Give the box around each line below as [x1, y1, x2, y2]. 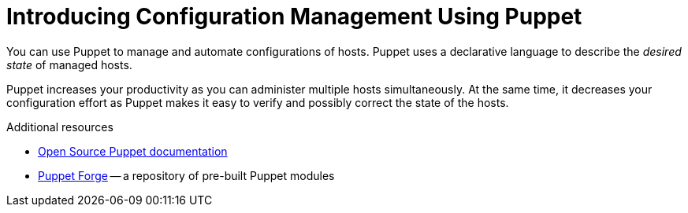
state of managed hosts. [6, 57, 132, 72]
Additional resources [6, 119, 113, 134]
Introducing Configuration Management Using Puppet [6, 3, 582, 30]
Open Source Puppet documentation [38, 144, 228, 158]
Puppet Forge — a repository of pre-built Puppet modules [38, 168, 335, 182]
